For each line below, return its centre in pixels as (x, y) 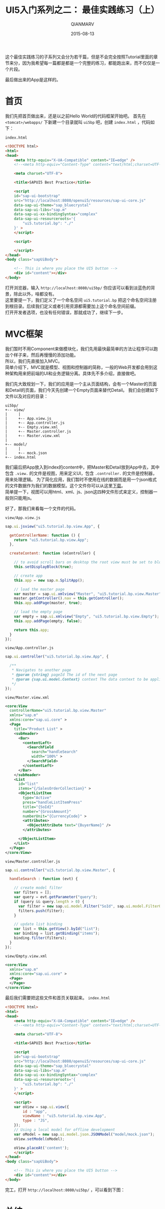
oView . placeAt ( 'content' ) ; (41, 1148)
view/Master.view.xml (27, 697)
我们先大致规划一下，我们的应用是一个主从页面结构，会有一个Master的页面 (81, 384)
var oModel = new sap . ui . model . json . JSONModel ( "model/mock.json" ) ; (84, 1134)
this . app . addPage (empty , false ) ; (48, 621)
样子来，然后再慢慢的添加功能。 (46, 355)
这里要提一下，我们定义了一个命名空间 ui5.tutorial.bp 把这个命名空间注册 (81, 300)
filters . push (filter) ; (41, 911)
